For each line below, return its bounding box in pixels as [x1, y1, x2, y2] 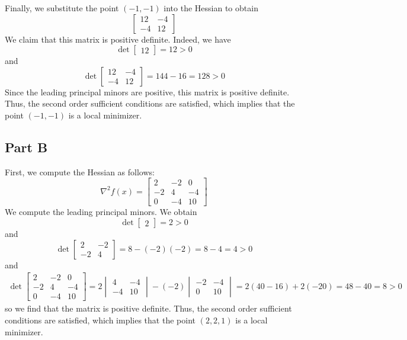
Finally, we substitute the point [5, 2, 119, 14]
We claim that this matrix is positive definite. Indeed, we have [5, 33, 231, 45]
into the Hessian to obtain [164, 2, 258, 14]
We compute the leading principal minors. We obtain [5, 206, 197, 218]
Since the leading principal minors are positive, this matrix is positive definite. [5, 85, 290, 98]
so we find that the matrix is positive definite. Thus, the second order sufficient [5, 302, 292, 315]
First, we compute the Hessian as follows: [5, 165, 155, 178]
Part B [5, 137, 48, 156]
